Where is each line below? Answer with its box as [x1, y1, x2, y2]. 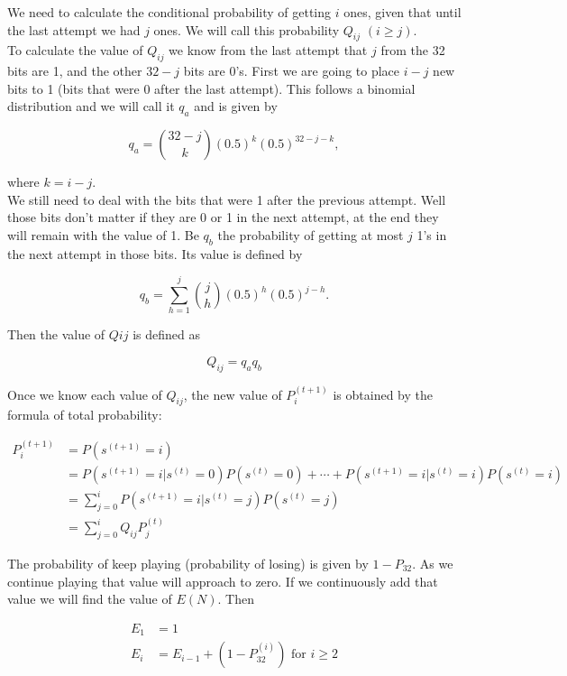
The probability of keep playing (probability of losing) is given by [7, 553, 369, 572]
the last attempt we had [7, 20, 141, 39]
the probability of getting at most [217, 225, 404, 244]
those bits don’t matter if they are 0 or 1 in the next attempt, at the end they [7, 208, 439, 227]
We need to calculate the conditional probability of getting [7, 3, 332, 21]
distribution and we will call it [7, 97, 175, 116]
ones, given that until [343, 3, 462, 21]
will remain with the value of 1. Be [7, 225, 199, 244]
